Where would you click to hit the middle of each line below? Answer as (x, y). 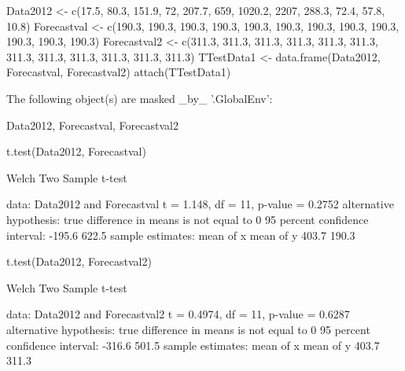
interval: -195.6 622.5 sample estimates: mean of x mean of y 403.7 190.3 (181, 235)
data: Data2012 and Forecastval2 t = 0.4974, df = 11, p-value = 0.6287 (178, 314)
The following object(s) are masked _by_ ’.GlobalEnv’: (140, 98)
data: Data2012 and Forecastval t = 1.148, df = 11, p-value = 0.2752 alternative (200, 204)
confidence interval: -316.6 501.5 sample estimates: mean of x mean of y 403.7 (193, 345)
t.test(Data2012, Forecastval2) (79, 261)
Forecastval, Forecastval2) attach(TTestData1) (119, 72)
